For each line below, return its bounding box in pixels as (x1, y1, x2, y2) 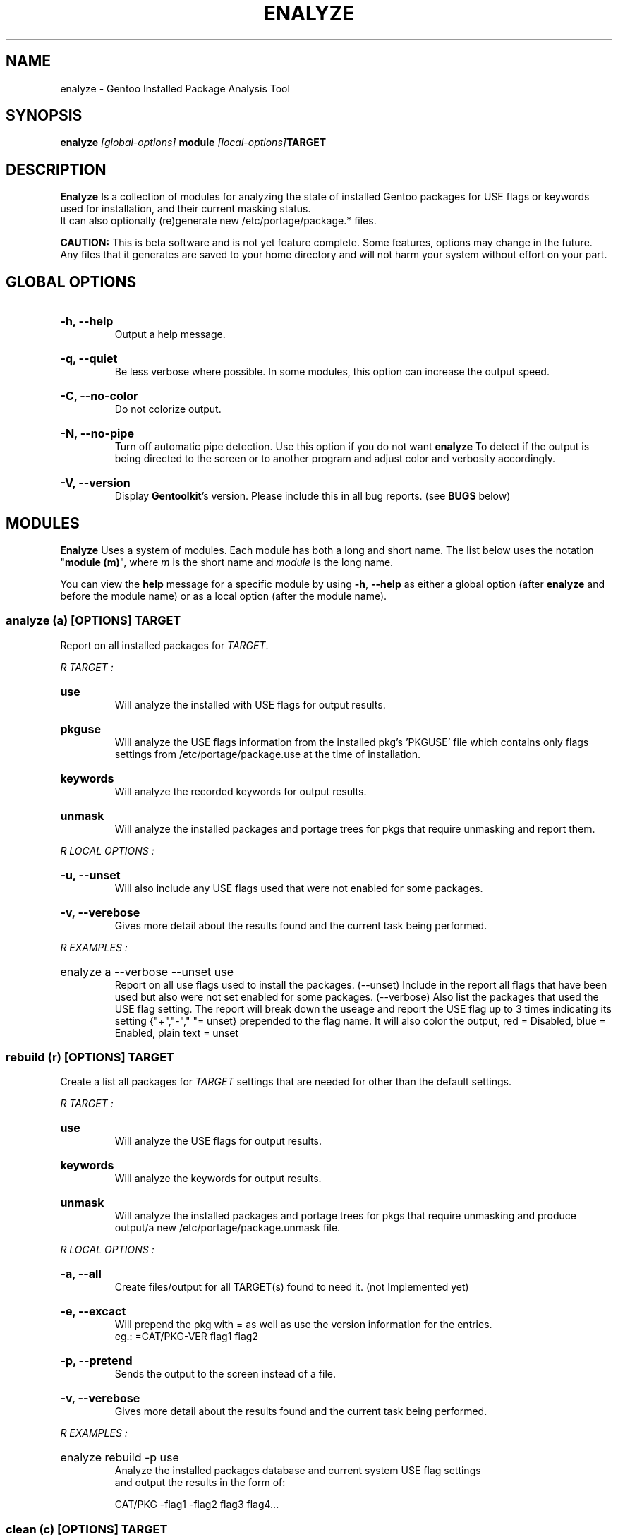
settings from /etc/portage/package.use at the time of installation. (114, 747, 421, 760)
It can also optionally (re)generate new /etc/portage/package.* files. (60, 215, 377, 227)
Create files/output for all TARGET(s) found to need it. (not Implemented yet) (114, 1281, 469, 1294)
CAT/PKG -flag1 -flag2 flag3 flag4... (114, 1498, 279, 1511)
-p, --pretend (60, 1354, 133, 1368)
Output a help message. (114, 328, 226, 341)
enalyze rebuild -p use (60, 1450, 179, 1465)
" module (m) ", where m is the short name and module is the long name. (60, 555, 394, 568)
